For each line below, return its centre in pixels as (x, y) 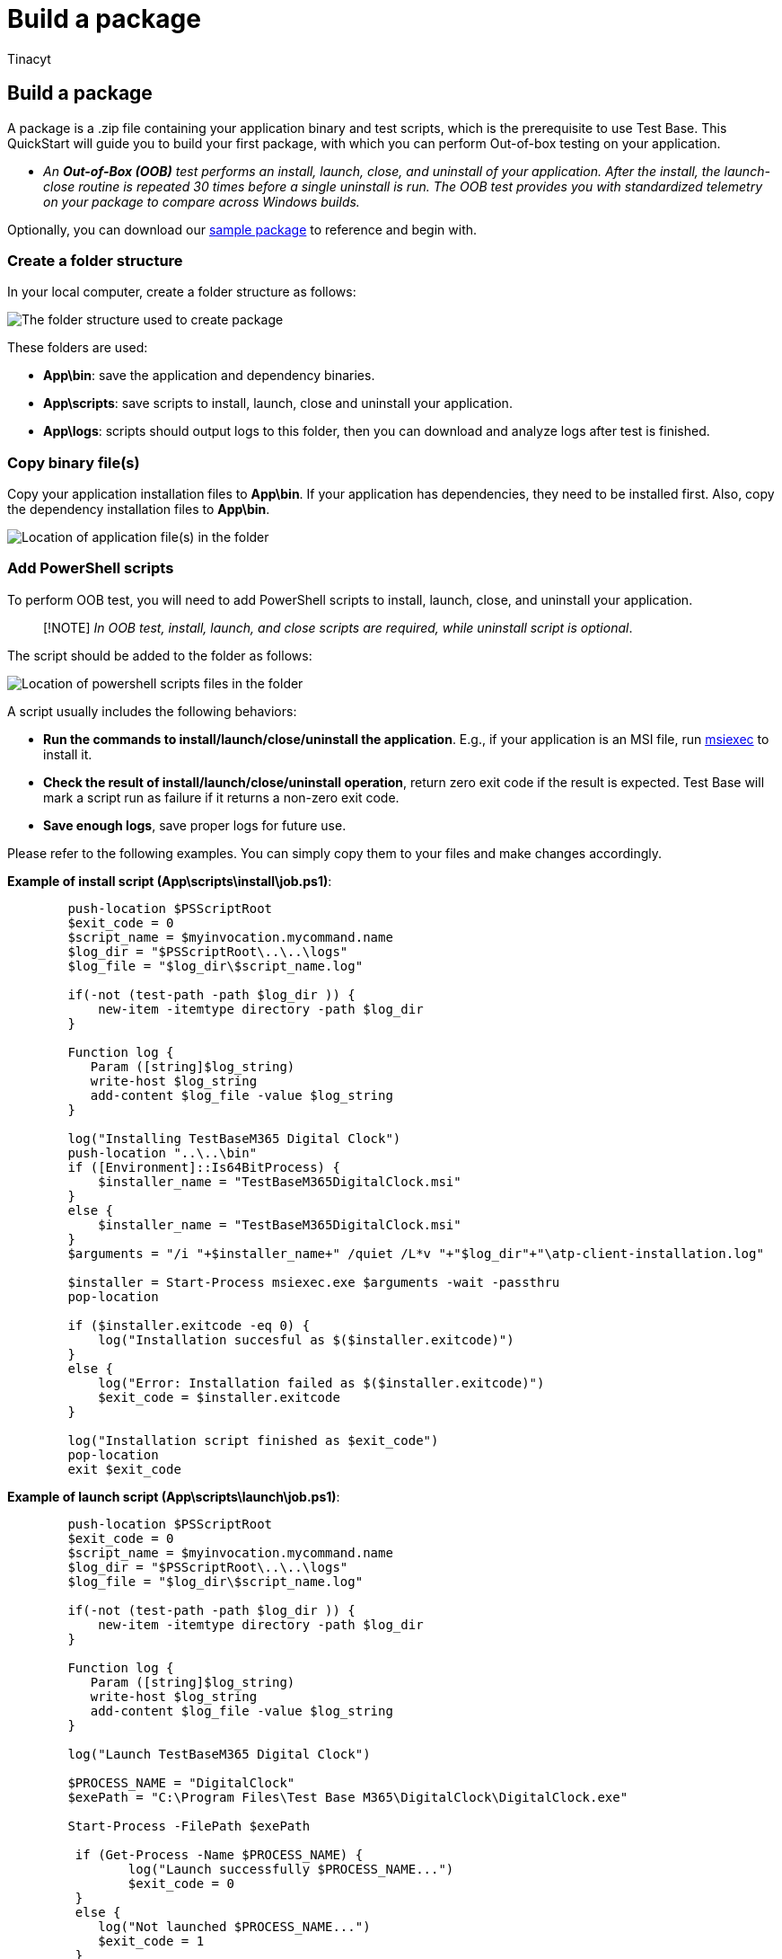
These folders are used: (78, 348)
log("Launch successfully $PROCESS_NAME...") (291, 1869)
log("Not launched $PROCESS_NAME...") (234, 1926)
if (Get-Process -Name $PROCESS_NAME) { (219, 1854)
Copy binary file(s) (74, 462)
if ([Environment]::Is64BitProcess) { (204, 1167)
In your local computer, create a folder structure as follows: (182, 292)
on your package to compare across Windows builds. (202, 201)
